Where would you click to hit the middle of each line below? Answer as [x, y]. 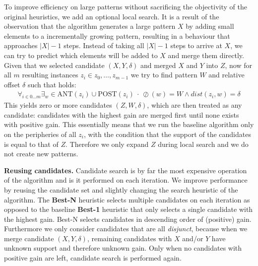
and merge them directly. [206, 55]
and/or [193, 238]
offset [12, 84]
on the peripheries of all [40, 134]
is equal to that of [31, 144]
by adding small [210, 26]
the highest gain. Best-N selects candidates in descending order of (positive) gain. [128, 219]
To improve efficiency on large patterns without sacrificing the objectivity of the [126, 6]
